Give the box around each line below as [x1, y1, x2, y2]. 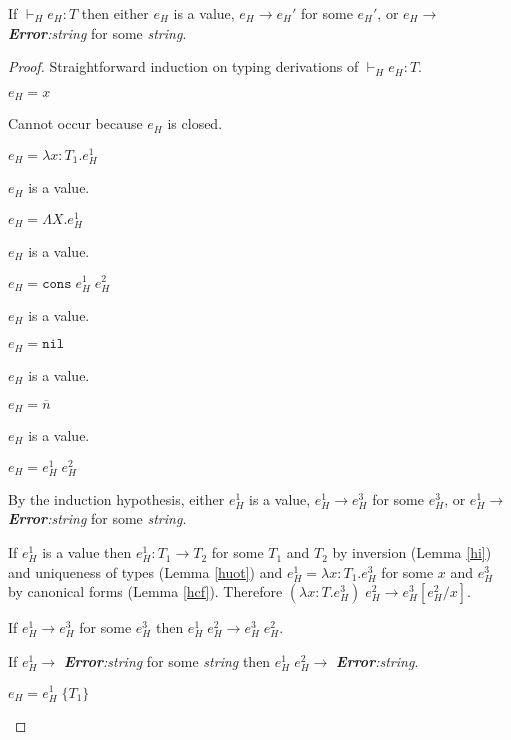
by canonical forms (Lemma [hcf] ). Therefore [8, 581, 283, 602]
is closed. [167, 113, 223, 134]
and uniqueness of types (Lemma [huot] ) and [8, 561, 283, 582]
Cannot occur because [8, 113, 143, 134]
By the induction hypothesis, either [8, 488, 225, 509]
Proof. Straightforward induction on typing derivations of [8, 56, 359, 77]
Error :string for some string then [63, 650, 271, 671]
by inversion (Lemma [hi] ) [332, 542, 492, 563]
